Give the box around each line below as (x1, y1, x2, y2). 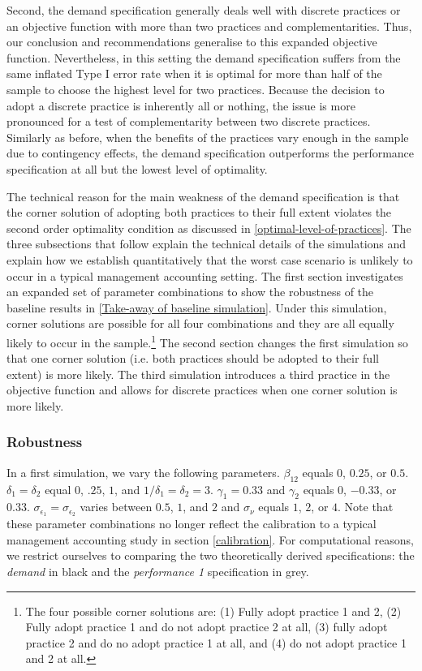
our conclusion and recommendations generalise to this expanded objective (6, 33, 377, 50)
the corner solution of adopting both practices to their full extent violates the (6, 204, 392, 221)
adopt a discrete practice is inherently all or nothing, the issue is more (6, 97, 355, 114)
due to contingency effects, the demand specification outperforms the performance (6, 144, 415, 161)
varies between (80, 498, 153, 515)
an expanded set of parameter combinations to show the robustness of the (6, 283, 374, 300)
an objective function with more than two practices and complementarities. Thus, (6, 17, 412, 34)
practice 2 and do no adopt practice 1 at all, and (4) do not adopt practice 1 (25, 634, 407, 651)
